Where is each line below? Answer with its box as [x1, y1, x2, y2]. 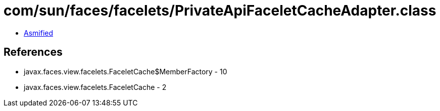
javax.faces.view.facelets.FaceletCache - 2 [24, 82, 167, 91]
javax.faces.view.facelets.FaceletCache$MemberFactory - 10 [24, 67, 227, 76]
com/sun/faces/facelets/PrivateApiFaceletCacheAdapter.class [4, 2, 436, 19]
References [4, 46, 63, 59]
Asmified [24, 28, 54, 37]
